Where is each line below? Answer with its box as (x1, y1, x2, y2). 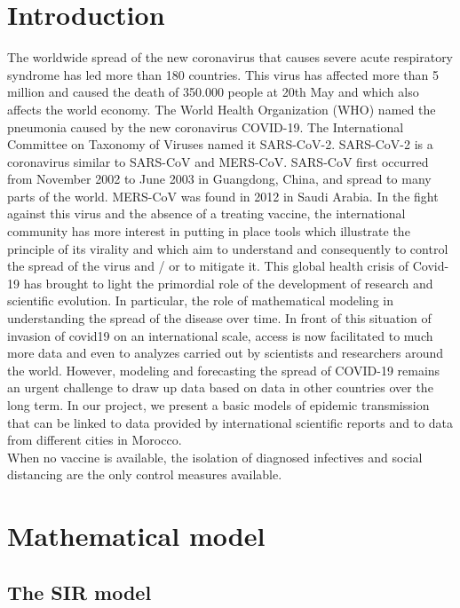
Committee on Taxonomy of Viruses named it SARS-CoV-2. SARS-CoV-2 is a (7, 135, 433, 154)
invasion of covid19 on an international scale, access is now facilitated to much (7, 326, 433, 344)
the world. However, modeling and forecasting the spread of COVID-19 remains (7, 360, 440, 379)
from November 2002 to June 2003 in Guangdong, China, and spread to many (7, 170, 432, 188)
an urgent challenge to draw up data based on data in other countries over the (7, 378, 433, 397)
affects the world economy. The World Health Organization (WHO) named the (7, 99, 436, 118)
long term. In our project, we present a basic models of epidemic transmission (7, 396, 430, 414)
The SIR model (7, 578, 152, 605)
